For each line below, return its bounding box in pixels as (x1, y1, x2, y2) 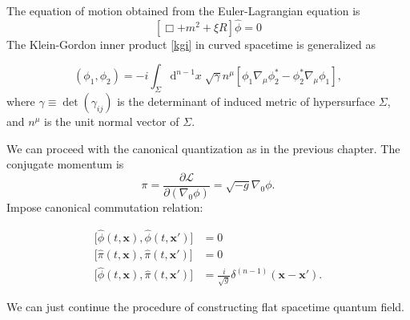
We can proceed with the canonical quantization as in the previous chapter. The (6, 140, 400, 156)
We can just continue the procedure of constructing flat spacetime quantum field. (6, 298, 404, 315)
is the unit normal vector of (44, 113, 179, 130)
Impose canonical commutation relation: (6, 199, 203, 216)
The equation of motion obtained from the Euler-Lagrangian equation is (6, 2, 360, 18)
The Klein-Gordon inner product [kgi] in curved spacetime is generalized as (6, 35, 376, 52)
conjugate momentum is (6, 156, 124, 172)
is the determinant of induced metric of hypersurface (117, 93, 376, 110)
